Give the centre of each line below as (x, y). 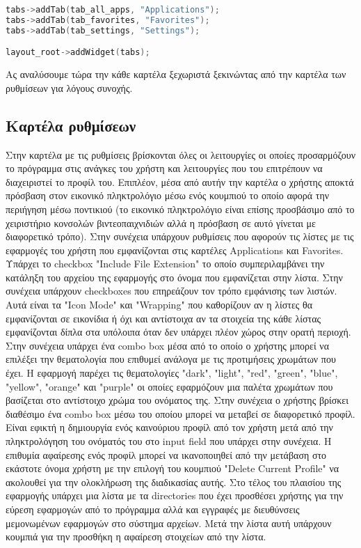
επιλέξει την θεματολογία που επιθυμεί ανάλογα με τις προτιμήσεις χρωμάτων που (171, 359)
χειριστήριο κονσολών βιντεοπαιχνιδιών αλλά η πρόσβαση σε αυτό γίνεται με (161, 222)
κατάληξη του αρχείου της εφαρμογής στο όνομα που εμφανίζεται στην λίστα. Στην (174, 277)
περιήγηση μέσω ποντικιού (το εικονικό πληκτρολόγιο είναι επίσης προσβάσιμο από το (180, 209)
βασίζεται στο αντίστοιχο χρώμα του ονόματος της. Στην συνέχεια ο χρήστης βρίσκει (177, 400)
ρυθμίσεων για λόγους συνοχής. (69, 87)
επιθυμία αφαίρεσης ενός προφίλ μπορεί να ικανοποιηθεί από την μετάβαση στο (166, 454)
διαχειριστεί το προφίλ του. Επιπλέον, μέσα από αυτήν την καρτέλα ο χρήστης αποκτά (180, 181)
